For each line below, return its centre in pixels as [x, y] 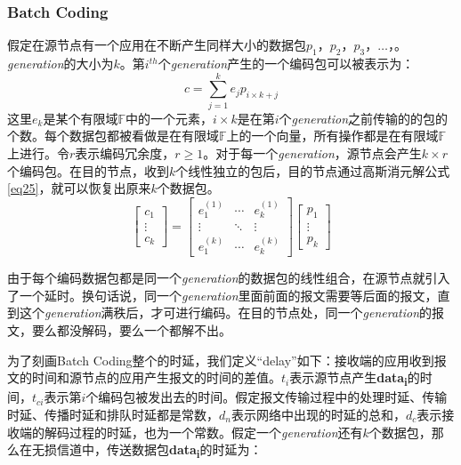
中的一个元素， [169, 118]
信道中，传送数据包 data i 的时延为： [159, 450]
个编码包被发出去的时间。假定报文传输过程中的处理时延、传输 [267, 397]
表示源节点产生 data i [348, 379]
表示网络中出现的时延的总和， [318, 414]
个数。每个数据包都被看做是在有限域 [113, 136]
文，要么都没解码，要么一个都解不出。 [119, 330]
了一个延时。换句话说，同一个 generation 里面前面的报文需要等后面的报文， [222, 295]
